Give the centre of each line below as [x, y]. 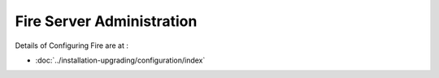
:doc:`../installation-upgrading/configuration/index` [120, 60]
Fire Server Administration [106, 21]
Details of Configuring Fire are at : [72, 45]
